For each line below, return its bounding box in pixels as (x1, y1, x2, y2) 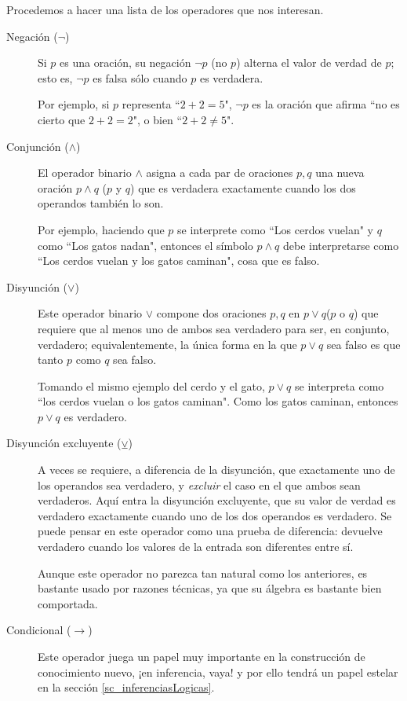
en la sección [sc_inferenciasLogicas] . (38, 679, 215, 695)
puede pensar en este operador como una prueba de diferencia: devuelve (38, 523, 383, 539)
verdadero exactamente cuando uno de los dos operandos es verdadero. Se (38, 507, 392, 523)
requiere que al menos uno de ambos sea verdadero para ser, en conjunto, (38, 320, 390, 336)
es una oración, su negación (60, 54, 191, 71)
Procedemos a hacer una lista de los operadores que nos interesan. (6, 2, 324, 17)
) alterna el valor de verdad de (236, 54, 382, 71)
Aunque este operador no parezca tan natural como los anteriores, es (38, 564, 368, 581)
